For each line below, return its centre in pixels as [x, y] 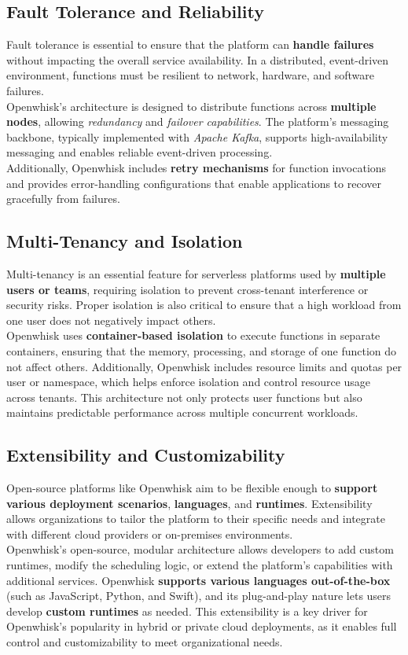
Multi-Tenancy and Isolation [125, 241]
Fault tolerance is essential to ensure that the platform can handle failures [190, 44]
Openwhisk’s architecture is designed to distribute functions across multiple [191, 106]
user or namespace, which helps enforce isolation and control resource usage [189, 382]
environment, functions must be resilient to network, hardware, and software [190, 75]
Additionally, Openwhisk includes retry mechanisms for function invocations [197, 167]
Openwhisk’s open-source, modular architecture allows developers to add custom [200, 549]
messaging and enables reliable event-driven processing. [140, 152]
